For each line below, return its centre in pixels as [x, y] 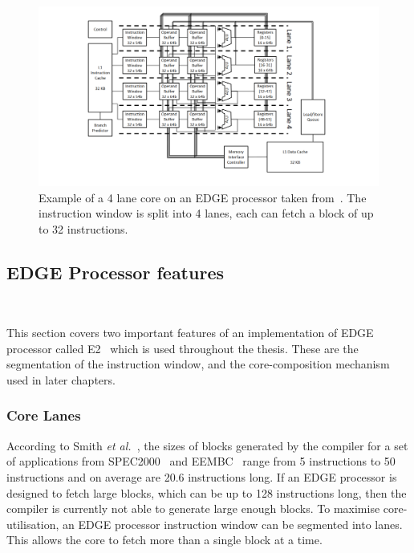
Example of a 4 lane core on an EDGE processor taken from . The [203, 197]
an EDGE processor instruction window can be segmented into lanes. [233, 524]
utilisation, [33, 524]
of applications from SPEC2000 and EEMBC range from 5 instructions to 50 [201, 461]
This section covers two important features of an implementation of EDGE [190, 333]
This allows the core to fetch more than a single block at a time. [164, 540]
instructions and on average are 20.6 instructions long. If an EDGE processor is [202, 476]
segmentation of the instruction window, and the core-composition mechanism [198, 364]
